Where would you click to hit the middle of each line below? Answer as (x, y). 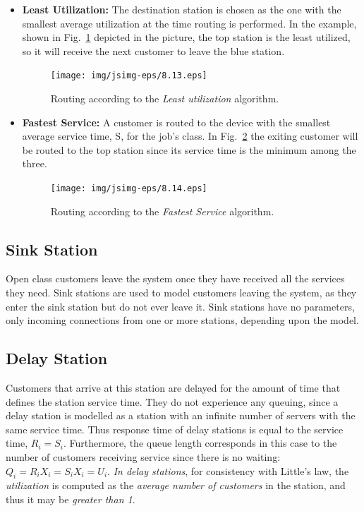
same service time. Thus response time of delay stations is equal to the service (175, 429)
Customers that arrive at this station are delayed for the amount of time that (173, 388)
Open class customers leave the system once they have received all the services (175, 278)
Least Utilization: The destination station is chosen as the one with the (182, 9)
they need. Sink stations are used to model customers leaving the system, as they (181, 293)
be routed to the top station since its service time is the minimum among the (189, 149)
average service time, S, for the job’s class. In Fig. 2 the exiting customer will (190, 136)
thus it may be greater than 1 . (71, 499)
